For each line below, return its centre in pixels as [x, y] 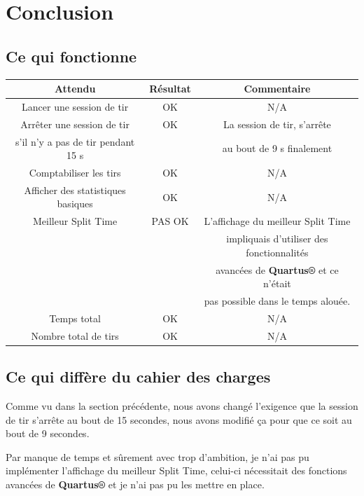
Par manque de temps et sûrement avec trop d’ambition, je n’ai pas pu [157, 456]
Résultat [170, 89]
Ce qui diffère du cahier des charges [138, 377]
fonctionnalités [277, 252]
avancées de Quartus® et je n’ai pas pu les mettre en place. [135, 484]
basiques [75, 204]
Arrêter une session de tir [75, 124]
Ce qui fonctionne [71, 56]
